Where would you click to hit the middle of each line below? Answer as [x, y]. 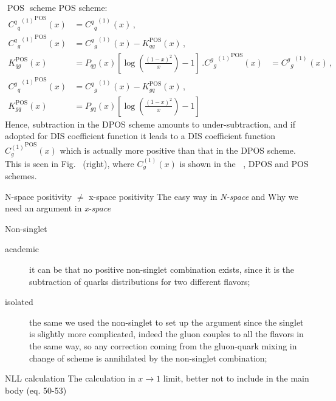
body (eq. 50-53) [36, 390]
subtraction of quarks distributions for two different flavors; [140, 281]
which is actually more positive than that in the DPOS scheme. [178, 150]
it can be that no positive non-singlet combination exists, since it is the [162, 269]
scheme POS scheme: [68, 7]
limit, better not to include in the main [236, 378]
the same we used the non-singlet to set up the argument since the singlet [166, 322]
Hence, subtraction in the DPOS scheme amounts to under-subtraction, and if [150, 124]
